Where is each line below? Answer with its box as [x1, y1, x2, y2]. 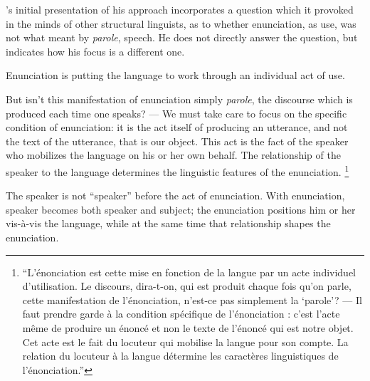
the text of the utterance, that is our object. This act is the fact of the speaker [6, 133, 349, 148]
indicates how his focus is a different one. [6, 43, 185, 58]
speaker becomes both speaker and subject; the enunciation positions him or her [6, 202, 356, 216]
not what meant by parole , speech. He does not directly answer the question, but [6, 30, 358, 45]
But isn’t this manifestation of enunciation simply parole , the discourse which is [6, 91, 353, 106]
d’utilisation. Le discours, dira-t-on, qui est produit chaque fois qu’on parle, [22, 278, 351, 293]
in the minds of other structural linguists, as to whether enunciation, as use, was [6, 16, 356, 31]
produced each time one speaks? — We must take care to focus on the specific [6, 105, 347, 120]
